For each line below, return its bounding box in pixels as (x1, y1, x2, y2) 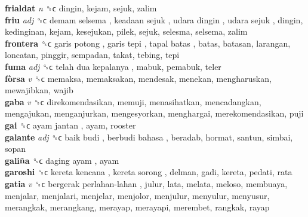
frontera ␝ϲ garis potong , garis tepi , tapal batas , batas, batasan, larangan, (5, 36, 291, 49)
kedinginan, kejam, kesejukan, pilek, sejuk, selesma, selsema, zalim (5, 25, 248, 38)
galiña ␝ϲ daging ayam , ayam (5, 154, 119, 166)
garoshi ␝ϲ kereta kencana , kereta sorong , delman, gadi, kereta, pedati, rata (5, 166, 292, 178)
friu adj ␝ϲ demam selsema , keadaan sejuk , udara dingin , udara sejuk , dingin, (5, 13, 303, 26)
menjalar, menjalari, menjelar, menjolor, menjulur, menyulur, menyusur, (5, 189, 270, 201)
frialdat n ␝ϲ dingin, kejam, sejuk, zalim (5, 2, 157, 14)
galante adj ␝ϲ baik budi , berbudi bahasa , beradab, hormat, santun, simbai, (5, 130, 293, 143)
